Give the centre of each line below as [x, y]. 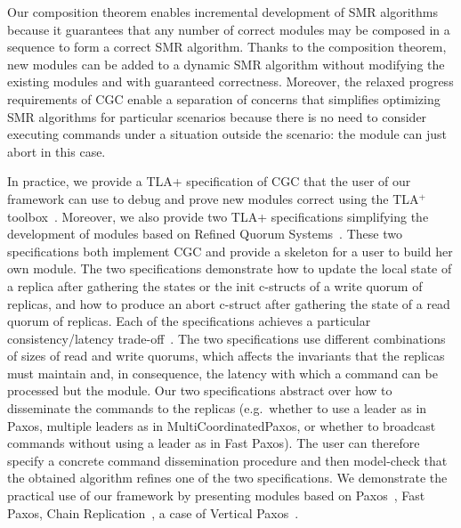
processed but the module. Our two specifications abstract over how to [200, 390]
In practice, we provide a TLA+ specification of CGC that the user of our [209, 181]
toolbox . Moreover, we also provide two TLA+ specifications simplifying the [218, 216]
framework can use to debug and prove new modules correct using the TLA [213, 198]
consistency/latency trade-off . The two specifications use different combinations [226, 338]
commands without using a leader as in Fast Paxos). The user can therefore [214, 443]
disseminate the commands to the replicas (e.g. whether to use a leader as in [217, 408]
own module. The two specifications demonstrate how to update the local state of [230, 268]
